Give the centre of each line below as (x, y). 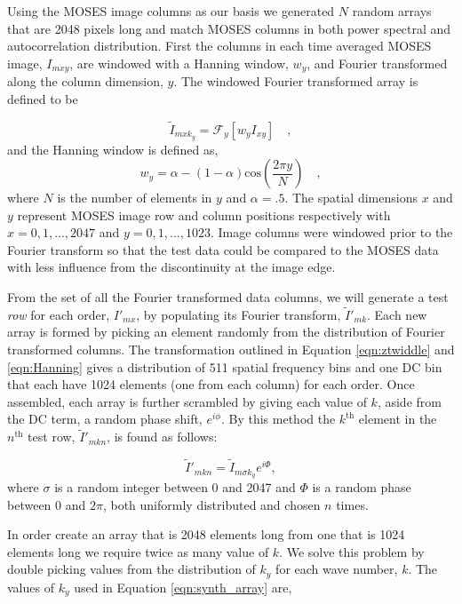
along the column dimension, (85, 81)
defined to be (43, 98)
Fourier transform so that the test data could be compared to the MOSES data (223, 249)
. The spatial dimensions (351, 198)
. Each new (397, 314)
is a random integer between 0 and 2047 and (175, 486)
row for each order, (59, 314)
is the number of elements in (135, 198)
